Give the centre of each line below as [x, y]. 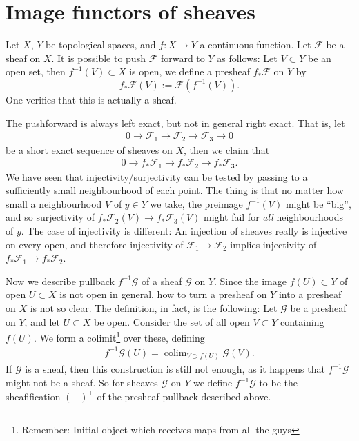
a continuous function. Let [255, 45]
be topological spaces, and [101, 45]
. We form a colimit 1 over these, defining [119, 336]
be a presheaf [318, 308]
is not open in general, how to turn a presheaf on [163, 294]
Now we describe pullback [60, 281]
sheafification [33, 396]
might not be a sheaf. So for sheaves [82, 383]
